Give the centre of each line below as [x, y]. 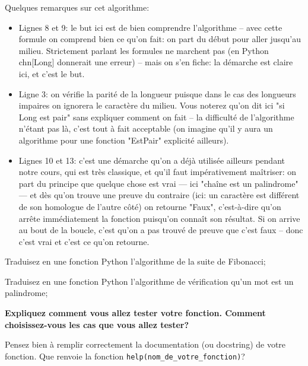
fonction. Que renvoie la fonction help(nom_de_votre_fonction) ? [125, 356]
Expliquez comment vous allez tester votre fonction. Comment [135, 313]
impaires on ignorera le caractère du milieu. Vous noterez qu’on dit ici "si [152, 105]
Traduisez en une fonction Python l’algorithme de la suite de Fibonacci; [135, 261]
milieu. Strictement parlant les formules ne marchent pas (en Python [144, 50]
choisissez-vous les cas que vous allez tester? [97, 324]
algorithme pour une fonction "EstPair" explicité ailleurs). [124, 140]
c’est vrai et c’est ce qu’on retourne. [84, 241]
